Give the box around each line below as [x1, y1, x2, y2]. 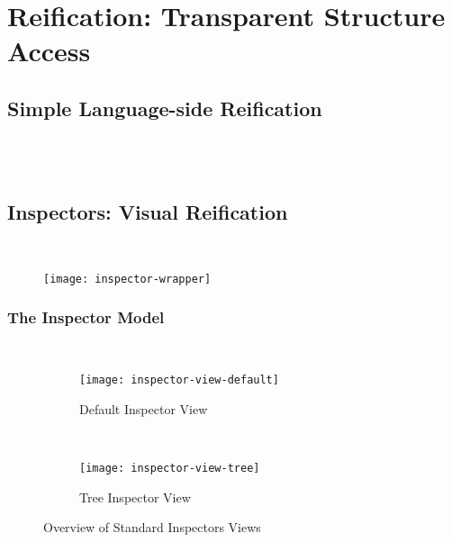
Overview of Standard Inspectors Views [43, 518, 261, 537]
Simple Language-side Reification [7, 94, 322, 122]
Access [7, 32, 91, 69]
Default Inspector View [79, 399, 208, 418]
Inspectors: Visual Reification [7, 198, 288, 226]
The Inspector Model [7, 306, 165, 329]
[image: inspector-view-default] [79, 374, 279, 387]
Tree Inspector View [79, 487, 191, 506]
